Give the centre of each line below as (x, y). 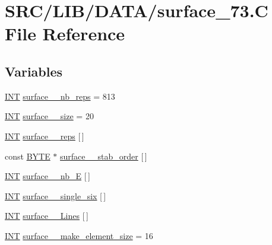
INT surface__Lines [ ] (47, 216)
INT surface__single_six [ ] (56, 195)
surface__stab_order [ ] (104, 156)
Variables (34, 71)
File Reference (65, 34)
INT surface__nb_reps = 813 (60, 96)
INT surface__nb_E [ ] (48, 176)
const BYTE (28, 156)
